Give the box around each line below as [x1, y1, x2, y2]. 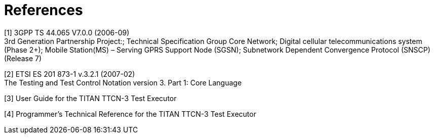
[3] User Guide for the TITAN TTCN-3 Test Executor [4, 94, 177, 103]
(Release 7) [4, 54, 42, 63]
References [4, 2, 83, 19]
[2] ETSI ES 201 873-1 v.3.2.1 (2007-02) [4, 69, 135, 78]
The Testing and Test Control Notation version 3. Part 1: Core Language [4, 78, 242, 87]
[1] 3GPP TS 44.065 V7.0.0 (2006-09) [4, 28, 130, 37]
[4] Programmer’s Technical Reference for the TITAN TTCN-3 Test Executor [4, 109, 256, 118]
